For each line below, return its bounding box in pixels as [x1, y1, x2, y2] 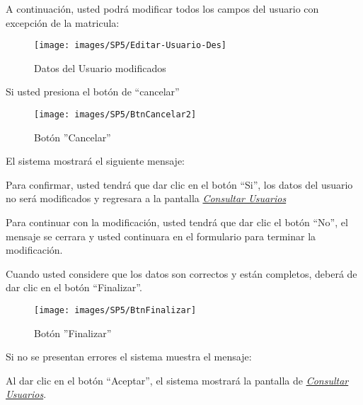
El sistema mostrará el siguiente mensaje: [6, 153, 185, 168]
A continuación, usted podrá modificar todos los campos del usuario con [6, 1, 319, 16]
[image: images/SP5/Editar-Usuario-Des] [34, 40, 227, 51]
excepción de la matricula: [6, 15, 120, 30]
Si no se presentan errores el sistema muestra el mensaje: [6, 349, 252, 364]
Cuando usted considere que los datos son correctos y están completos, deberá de [6, 266, 357, 281]
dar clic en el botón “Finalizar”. [6, 280, 142, 295]
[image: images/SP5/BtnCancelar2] [34, 110, 197, 120]
